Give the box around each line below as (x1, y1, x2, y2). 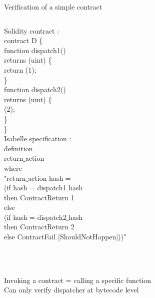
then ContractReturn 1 (4, 192, 74, 202)
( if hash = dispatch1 (4, 182, 66, 193)
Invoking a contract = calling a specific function (4, 274, 151, 285)
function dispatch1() (4, 45, 66, 55)
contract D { (4, 35, 43, 46)
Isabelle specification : (4, 133, 71, 144)
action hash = (28, 172, 71, 183)
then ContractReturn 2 (4, 221, 74, 232)
